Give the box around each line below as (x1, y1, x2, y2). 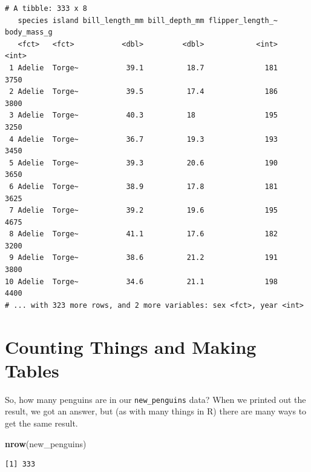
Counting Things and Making (5, 334, 257, 359)
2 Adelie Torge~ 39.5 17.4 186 (9, 87, 278, 96)
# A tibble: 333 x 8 (5, 4, 88, 13)
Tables (5, 357, 59, 382)
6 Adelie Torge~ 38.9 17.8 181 (9, 182, 278, 191)
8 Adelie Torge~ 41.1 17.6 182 (9, 230, 278, 239)
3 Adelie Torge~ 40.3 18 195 (9, 111, 278, 120)
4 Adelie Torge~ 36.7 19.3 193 (9, 135, 278, 144)
